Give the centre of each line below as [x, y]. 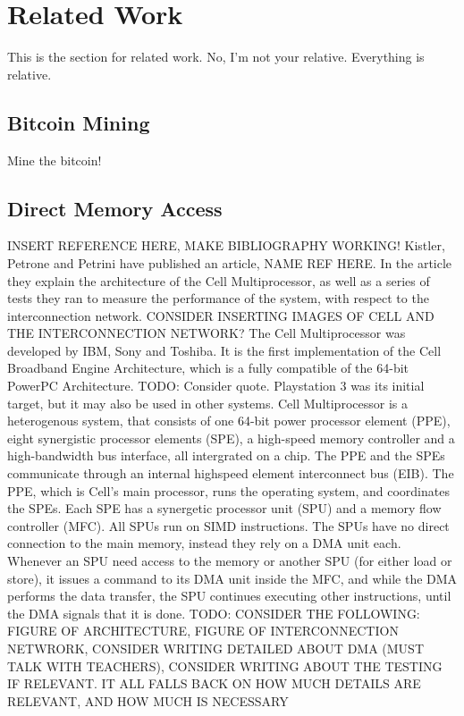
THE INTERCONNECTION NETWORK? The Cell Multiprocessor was [207, 333]
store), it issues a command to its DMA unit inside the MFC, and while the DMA [232, 578]
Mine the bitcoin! [55, 160]
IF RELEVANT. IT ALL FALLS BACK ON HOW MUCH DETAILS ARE [214, 683]
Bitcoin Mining [79, 122]
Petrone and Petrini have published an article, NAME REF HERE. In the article [230, 262]
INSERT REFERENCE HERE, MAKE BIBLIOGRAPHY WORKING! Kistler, [226, 245]
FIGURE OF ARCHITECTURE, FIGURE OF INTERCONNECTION [203, 631]
